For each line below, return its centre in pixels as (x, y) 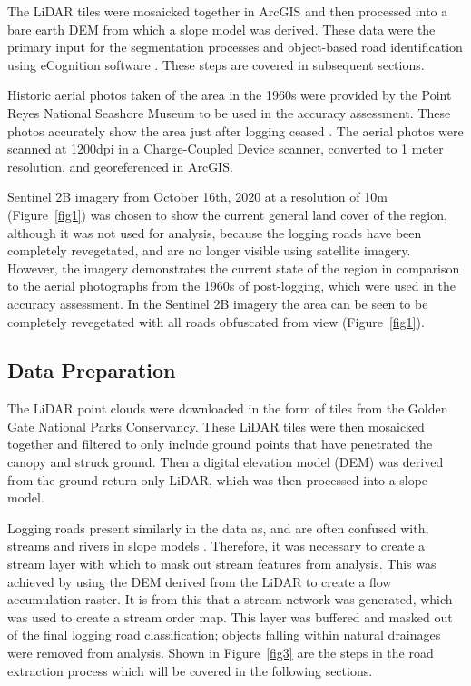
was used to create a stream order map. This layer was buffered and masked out (230, 616)
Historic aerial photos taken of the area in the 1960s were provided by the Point (230, 95)
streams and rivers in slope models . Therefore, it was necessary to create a (216, 546)
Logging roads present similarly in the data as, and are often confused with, (218, 527)
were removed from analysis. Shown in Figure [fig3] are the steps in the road (221, 653)
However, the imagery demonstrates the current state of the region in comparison (234, 268)
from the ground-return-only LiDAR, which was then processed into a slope (218, 479)
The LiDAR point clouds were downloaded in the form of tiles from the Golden (228, 408)
